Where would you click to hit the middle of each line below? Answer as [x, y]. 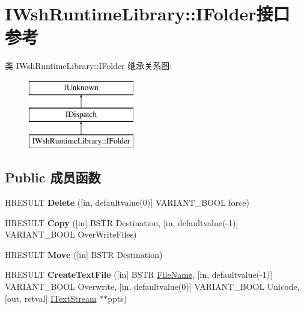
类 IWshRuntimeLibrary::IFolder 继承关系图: [89, 66]
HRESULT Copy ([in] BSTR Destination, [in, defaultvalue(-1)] [122, 222]
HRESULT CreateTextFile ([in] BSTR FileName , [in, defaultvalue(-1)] [139, 274]
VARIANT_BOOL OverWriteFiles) [71, 234]
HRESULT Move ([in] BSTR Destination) [84, 254]
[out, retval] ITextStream [51, 298]
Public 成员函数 [53, 177]
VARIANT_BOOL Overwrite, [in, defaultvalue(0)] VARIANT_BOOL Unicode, [152, 286]
